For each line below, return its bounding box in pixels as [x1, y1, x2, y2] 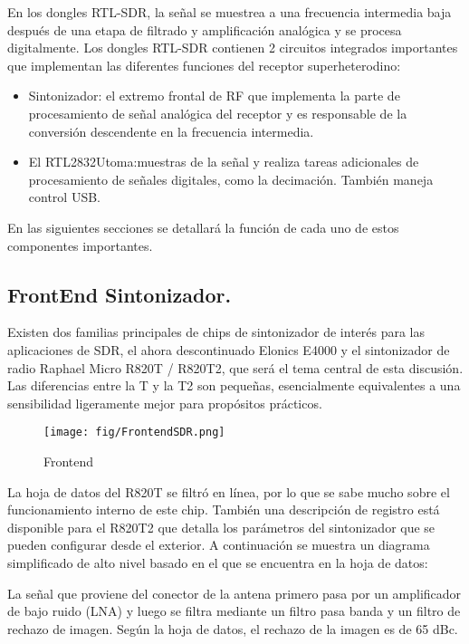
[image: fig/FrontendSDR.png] [43, 426, 225, 439]
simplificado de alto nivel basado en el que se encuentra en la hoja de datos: [7, 553, 428, 572]
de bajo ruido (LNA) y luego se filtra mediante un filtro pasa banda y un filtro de [7, 601, 461, 620]
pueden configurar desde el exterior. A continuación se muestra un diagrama [7, 535, 430, 554]
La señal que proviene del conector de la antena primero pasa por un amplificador [7, 583, 462, 602]
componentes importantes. [7, 235, 153, 255]
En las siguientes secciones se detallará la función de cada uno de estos [7, 217, 399, 236]
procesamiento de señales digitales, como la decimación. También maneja [28, 169, 434, 188]
